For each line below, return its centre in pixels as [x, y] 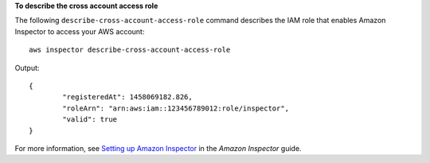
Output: [27, 68]
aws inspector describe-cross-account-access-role [130, 50]
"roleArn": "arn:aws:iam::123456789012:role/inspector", [176, 108]
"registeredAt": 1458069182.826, [127, 97]
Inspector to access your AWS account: [80, 31]
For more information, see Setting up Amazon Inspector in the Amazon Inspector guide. [158, 148]
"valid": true [90, 120]
